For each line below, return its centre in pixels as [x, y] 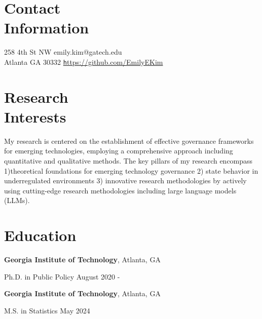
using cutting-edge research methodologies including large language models [120, 190]
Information [47, 28]
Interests [35, 116]
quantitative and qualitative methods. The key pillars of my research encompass [128, 161]
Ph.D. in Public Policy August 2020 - [62, 276]
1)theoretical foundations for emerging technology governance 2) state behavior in [131, 170]
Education [40, 235]
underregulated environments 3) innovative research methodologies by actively [125, 181]
